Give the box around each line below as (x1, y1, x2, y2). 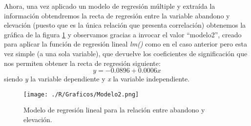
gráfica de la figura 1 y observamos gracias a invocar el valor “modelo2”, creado (4, 29, 242, 39)
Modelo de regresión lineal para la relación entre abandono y (23, 105, 205, 115)
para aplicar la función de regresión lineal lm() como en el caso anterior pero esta (4, 39, 247, 49)
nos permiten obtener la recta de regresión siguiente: (4, 58, 161, 68)
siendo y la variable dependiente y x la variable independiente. (4, 74, 190, 84)
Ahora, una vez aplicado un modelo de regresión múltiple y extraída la (4, 1, 215, 11)
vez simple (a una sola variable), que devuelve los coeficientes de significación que (4, 48, 248, 58)
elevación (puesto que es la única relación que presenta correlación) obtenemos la (4, 20, 246, 30)
